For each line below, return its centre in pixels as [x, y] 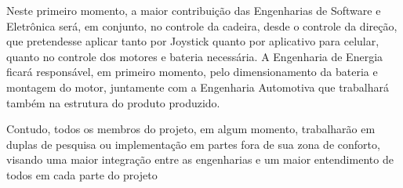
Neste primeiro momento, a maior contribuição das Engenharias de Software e [194, 10]
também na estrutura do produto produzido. [113, 102]
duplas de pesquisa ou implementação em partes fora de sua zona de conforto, [193, 144]
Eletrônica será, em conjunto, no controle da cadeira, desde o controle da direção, [202, 25]
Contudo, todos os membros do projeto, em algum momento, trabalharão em [191, 129]
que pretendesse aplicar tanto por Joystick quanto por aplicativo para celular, [193, 41]
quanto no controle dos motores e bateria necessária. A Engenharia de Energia [195, 56]
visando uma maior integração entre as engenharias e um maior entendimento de [200, 159]
